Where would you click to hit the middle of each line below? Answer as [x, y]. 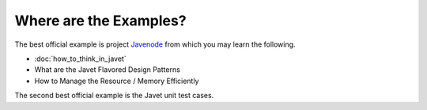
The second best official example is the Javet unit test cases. [114, 96]
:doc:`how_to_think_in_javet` [80, 59]
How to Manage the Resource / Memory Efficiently [117, 81]
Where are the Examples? [100, 21]
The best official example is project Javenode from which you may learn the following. [155, 44]
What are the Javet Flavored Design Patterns [108, 70]
